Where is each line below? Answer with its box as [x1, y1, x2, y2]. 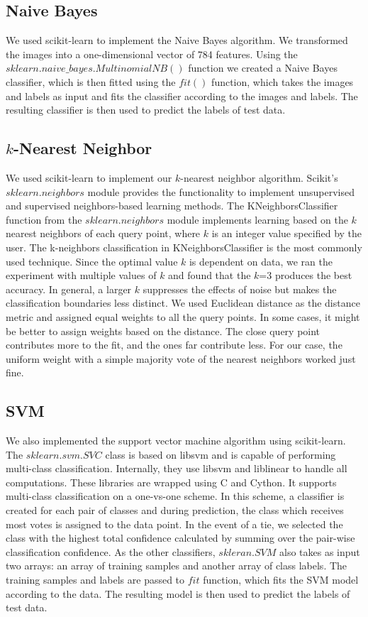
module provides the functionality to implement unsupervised [87, 184, 355, 199]
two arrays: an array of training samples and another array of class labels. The [6, 558, 347, 573]
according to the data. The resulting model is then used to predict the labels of [6, 586, 350, 601]
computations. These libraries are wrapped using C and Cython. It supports [6, 474, 337, 489]
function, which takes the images [211, 74, 354, 89]
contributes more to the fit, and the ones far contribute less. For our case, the [6, 337, 342, 352]
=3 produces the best [259, 268, 352, 283]
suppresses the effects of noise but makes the [143, 281, 337, 296]
